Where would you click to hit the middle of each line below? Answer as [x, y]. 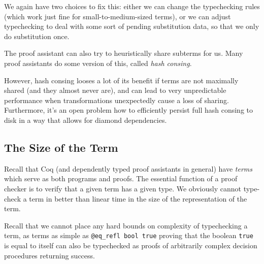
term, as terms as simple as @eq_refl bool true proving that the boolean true [129, 235]
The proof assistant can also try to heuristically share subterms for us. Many [124, 53]
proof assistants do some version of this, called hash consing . [98, 63]
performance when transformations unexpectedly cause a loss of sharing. [117, 100]
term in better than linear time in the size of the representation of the [138, 198]
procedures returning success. [49, 255]
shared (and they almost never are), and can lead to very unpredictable [115, 90]
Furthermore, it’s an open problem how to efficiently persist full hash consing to [129, 110]
